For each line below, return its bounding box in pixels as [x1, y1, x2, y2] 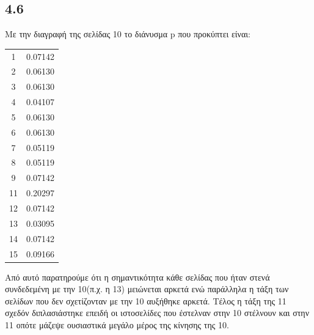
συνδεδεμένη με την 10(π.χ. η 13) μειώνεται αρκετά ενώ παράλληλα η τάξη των [5, 282, 289, 295]
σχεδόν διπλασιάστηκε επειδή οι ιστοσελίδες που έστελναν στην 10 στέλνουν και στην [5, 306, 309, 319]
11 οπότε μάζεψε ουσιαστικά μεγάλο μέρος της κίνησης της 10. [5, 318, 229, 331]
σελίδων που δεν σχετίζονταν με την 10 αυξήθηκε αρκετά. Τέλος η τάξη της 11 [5, 294, 287, 307]
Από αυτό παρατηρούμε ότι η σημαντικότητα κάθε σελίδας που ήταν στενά [5, 270, 270, 283]
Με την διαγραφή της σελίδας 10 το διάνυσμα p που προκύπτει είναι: [5, 28, 250, 40]
